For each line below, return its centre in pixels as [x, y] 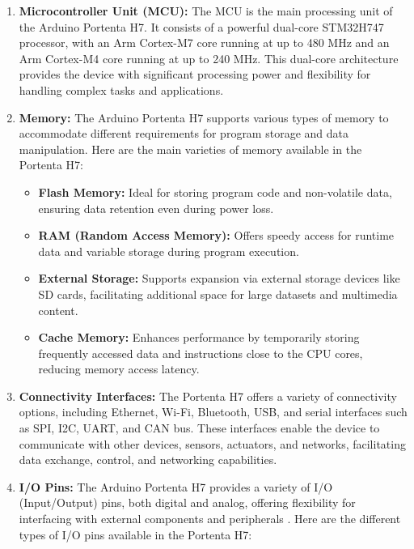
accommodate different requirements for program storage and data [184, 133]
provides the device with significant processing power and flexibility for [195, 74]
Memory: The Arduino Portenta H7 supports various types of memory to [204, 117]
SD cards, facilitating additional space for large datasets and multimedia [218, 294]
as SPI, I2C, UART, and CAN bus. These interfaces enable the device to [199, 428]
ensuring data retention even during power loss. [156, 208]
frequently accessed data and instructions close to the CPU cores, [201, 353]
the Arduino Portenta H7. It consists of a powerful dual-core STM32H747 [201, 26]
